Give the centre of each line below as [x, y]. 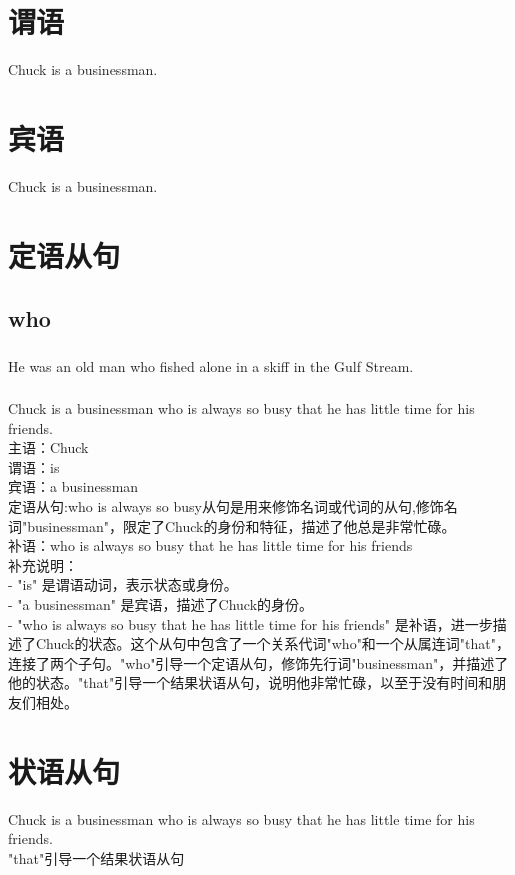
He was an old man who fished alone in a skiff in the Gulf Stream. [211, 365]
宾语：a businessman [73, 486]
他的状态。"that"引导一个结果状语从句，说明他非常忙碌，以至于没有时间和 [250, 682]
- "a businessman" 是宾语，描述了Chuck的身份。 [161, 603]
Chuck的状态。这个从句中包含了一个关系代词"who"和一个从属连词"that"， [273, 643]
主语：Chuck [48, 447]
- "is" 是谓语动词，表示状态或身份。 [123, 584]
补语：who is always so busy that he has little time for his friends [210, 545]
